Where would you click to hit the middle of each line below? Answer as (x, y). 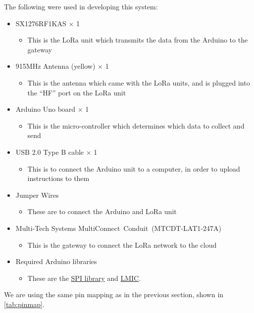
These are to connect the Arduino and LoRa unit (102, 211)
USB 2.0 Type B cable (50, 152)
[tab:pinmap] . (24, 304)
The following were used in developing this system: (81, 6)
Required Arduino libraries (56, 261)
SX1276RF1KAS (41, 23)
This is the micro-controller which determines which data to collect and (136, 125)
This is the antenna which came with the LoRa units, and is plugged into (139, 82)
